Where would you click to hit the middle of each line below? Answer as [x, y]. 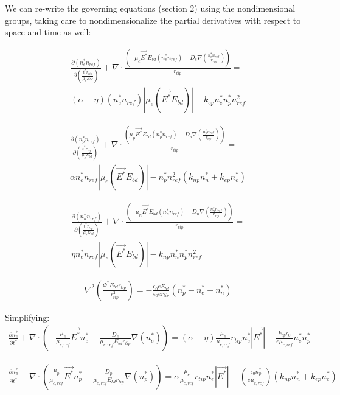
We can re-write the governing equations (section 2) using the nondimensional [150, 8]
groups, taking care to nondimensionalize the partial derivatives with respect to [153, 20]
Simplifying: [27, 317]
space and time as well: [48, 32]
